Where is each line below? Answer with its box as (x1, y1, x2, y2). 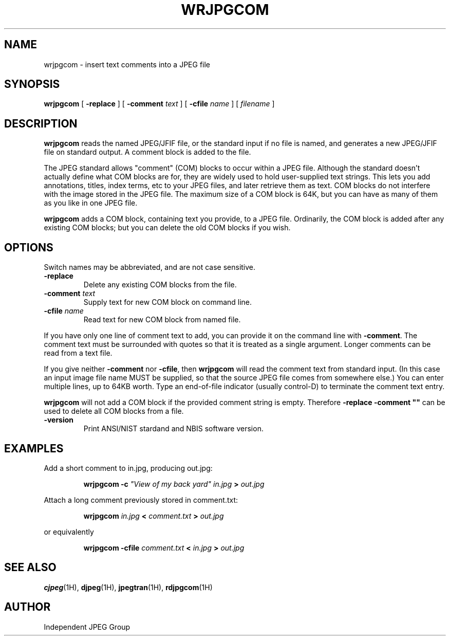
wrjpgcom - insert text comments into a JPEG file (44, 60, 211, 69)
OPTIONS (4, 241, 53, 254)
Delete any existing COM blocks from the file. (83, 280, 237, 289)
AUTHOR (4, 600, 51, 614)
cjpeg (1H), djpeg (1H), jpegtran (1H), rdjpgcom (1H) (44, 582, 213, 592)
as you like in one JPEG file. (44, 198, 138, 208)
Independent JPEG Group (44, 622, 130, 631)
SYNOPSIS (4, 78, 60, 91)
